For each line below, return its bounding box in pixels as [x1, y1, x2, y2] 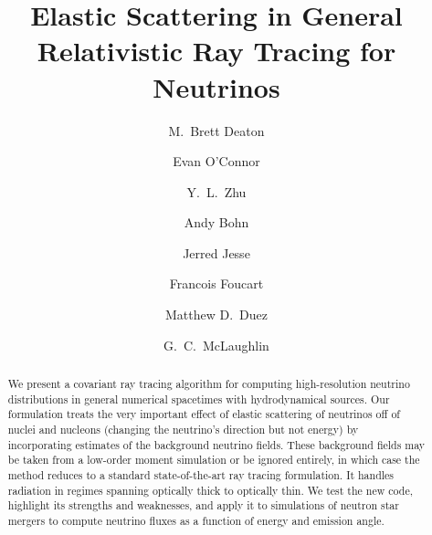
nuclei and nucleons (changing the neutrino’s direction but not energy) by [7, 422, 359, 437]
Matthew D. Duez [165, 305, 268, 324]
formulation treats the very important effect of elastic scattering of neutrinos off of [7, 406, 400, 422]
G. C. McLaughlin [163, 335, 269, 354]
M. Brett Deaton [168, 121, 265, 140]
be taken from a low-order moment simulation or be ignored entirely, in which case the [7, 452, 420, 467]
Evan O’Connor [173, 152, 260, 171]
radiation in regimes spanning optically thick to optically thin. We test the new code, [7, 482, 414, 498]
